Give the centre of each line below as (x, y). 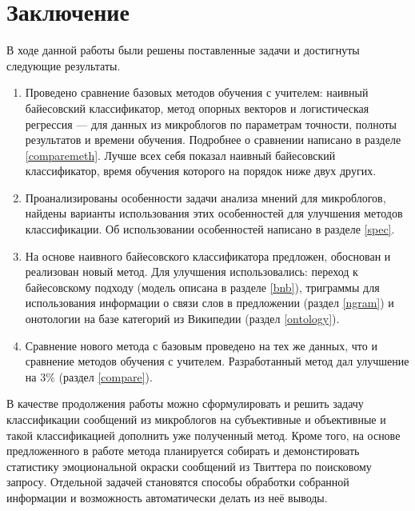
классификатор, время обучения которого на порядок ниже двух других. (201, 171)
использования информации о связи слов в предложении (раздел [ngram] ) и (209, 303)
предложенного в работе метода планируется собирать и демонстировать (183, 451)
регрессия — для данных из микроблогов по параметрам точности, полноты (211, 124)
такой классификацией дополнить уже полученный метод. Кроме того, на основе (204, 435)
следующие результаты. (64, 65)
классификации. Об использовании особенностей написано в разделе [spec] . (210, 229)
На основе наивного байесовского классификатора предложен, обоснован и (208, 255)
